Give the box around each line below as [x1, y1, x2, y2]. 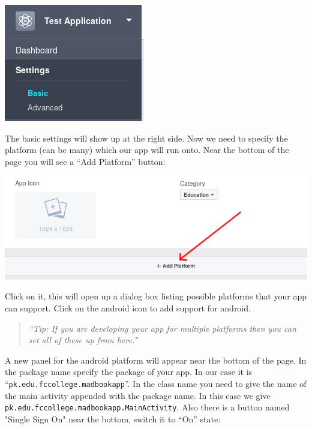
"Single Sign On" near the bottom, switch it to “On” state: [5, 412, 221, 425]
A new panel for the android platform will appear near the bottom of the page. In [5, 353, 307, 366]
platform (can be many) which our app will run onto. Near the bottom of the [5, 143, 289, 156]
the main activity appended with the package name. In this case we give [5, 389, 271, 401]
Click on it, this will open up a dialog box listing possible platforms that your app [5, 290, 307, 302]
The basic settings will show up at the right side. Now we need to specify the [5, 131, 288, 144]
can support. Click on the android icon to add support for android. [5, 301, 251, 314]
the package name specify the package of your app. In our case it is [5, 365, 253, 378]
